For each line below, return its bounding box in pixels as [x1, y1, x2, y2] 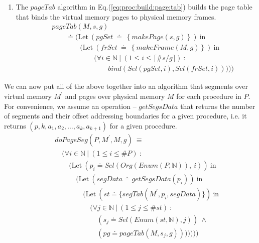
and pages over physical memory [65, 90, 165, 101]
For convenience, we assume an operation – [4, 100, 137, 111]
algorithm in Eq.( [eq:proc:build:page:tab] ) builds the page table [57, 2, 252, 12]
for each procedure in [176, 90, 241, 101]
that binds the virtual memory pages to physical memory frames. [16, 11, 216, 22]
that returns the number [180, 100, 255, 111]
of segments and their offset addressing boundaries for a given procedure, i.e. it [4, 110, 247, 121]
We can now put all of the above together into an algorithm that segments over [4, 81, 248, 91]
